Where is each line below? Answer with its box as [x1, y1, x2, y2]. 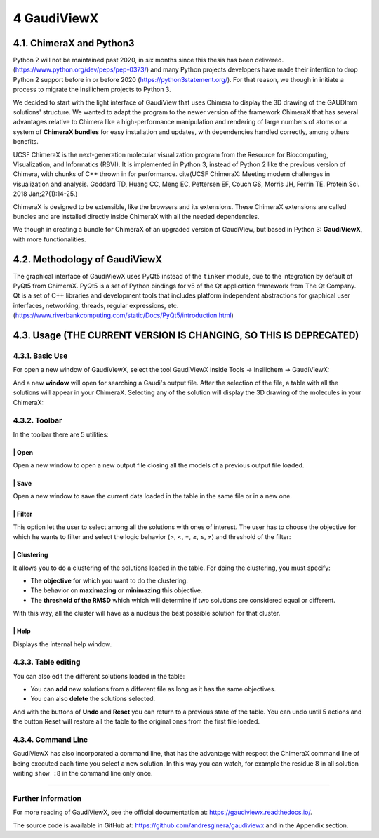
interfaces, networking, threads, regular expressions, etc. [13, 301, 179, 310]
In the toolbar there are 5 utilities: [13, 430, 109, 439]
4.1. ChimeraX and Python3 [13, 37, 135, 49]
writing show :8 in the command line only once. [13, 769, 154, 778]
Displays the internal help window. [13, 639, 112, 649]
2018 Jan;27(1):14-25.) [13, 189, 78, 198]
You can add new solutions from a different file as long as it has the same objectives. [30, 685, 277, 693]
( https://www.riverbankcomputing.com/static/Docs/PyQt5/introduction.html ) [13, 311, 234, 319]
